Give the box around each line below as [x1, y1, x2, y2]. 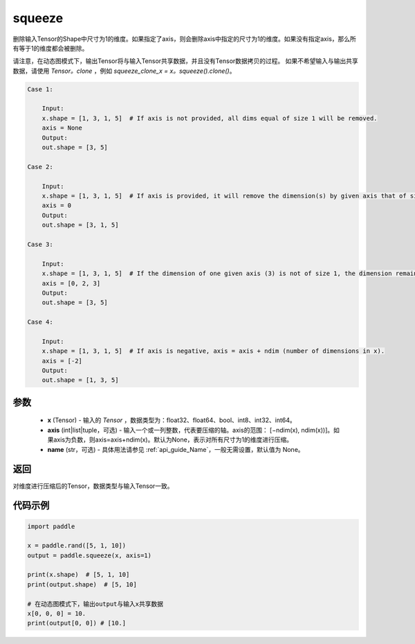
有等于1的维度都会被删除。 [12, 44, 89, 52]
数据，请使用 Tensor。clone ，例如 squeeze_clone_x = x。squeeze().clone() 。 [12, 67, 236, 75]
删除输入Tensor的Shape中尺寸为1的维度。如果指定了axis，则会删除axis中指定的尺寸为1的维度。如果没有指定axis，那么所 [12, 35, 356, 43]
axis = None [41, 124, 83, 132]
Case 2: [27, 163, 53, 171]
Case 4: [27, 318, 53, 326]
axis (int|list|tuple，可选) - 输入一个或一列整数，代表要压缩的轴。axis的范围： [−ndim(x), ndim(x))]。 [47, 426, 334, 434]
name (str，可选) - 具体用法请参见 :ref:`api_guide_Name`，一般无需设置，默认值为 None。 [47, 445, 304, 453]
